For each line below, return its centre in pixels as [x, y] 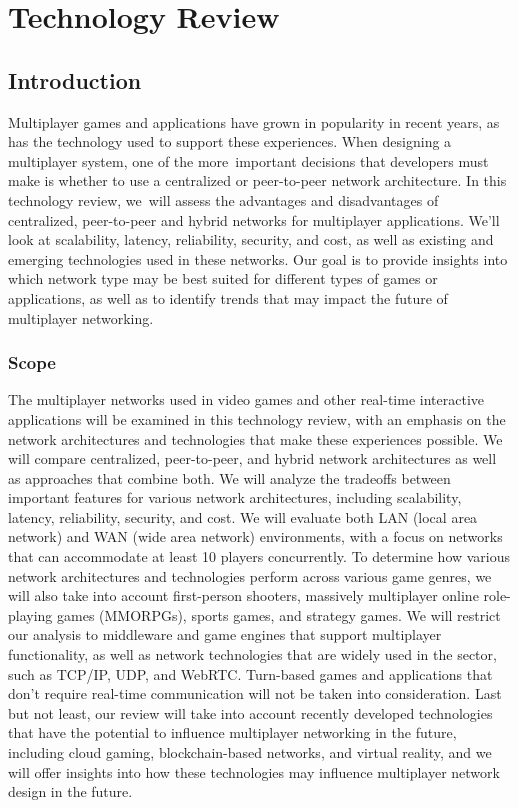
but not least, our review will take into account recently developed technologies [250, 712]
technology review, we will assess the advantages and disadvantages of [223, 199]
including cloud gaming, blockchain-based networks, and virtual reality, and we [250, 752]
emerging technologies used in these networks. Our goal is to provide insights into [258, 258]
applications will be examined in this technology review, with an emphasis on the [257, 418]
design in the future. [70, 791]
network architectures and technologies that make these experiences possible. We [255, 438]
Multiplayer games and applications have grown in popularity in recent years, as [254, 121]
